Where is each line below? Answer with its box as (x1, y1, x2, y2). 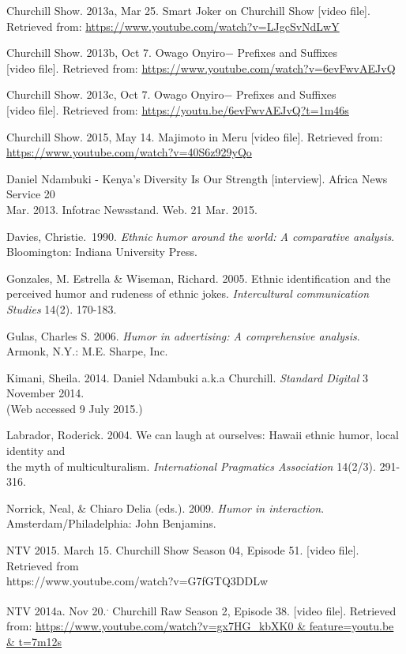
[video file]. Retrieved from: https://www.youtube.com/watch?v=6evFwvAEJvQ (6, 59, 396, 76)
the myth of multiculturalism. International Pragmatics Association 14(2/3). (6, 457, 376, 474)
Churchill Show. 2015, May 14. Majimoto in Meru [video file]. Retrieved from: (6, 128, 383, 145)
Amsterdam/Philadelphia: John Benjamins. (6, 515, 216, 532)
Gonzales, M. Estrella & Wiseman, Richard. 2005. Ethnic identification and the (6, 269, 391, 286)
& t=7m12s (6, 633, 62, 649)
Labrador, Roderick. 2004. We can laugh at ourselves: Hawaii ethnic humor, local (6, 427, 399, 443)
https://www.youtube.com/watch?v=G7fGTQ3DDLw (6, 573, 269, 589)
